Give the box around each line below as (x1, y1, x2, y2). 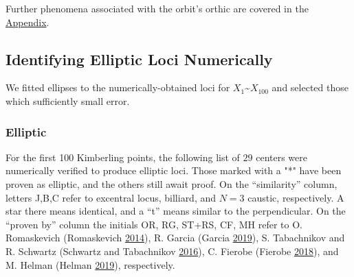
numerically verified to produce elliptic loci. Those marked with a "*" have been (5, 163, 342, 178)
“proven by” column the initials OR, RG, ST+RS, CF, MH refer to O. (5, 217, 302, 231)
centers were (256, 149, 307, 164)
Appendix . (5, 14, 49, 29)
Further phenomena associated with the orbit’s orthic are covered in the (5, 1, 309, 15)
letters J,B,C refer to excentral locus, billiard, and (5, 190, 217, 204)
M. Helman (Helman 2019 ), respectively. (5, 257, 175, 272)
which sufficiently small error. (5, 93, 130, 108)
